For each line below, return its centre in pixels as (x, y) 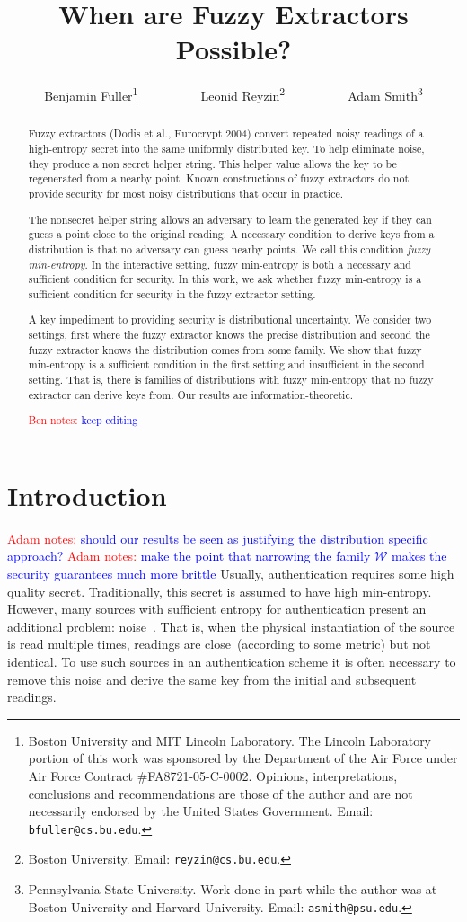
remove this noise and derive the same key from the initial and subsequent (212, 679)
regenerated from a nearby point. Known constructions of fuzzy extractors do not (219, 178)
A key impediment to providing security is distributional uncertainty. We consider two (230, 319)
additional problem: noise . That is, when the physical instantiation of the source (231, 626)
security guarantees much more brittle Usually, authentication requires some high (231, 573)
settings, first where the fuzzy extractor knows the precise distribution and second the (229, 335)
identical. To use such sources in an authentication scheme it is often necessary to (232, 661)
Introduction (87, 495)
